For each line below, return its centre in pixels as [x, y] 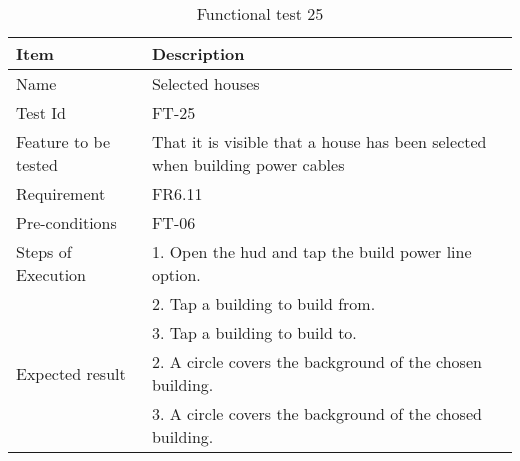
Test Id [41, 112]
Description [198, 53]
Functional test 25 [260, 13]
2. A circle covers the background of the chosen [316, 361]
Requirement [61, 193]
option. [176, 274]
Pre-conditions [66, 222]
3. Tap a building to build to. [254, 332]
